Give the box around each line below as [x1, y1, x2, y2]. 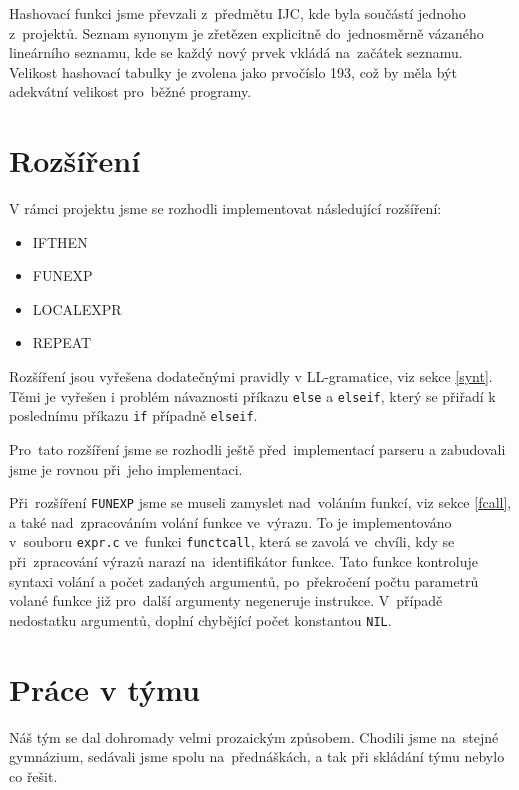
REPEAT [32, 332, 92, 353]
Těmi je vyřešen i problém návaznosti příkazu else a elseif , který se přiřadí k [9, 385, 496, 406]
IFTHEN [32, 231, 88, 252]
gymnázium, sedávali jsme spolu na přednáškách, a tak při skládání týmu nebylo [9, 746, 505, 767]
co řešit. [9, 765, 58, 786]
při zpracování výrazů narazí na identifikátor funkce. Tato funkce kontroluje [9, 551, 478, 572]
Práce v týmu [9, 668, 200, 709]
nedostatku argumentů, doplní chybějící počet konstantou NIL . [9, 609, 392, 630]
